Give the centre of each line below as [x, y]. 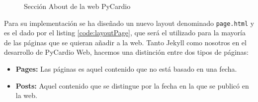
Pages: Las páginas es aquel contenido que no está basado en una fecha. [126, 69]
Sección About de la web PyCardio [77, 6]
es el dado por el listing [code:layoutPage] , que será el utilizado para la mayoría [125, 33]
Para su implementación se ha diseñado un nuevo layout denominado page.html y [129, 23]
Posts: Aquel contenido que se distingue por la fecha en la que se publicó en [132, 85]
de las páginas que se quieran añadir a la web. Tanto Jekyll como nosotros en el [125, 42]
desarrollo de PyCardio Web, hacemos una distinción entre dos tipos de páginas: [126, 52]
